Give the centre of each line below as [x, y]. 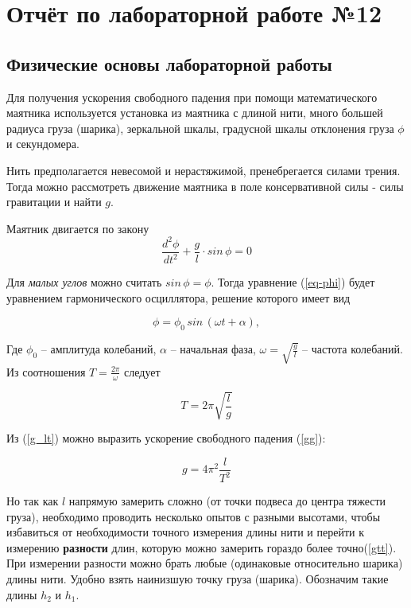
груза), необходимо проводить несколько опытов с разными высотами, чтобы [194, 516]
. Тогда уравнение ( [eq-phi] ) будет [293, 282]
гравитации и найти [54, 202]
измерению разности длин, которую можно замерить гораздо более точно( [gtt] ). [202, 547]
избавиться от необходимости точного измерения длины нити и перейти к [185, 532]
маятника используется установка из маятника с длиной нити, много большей [195, 113]
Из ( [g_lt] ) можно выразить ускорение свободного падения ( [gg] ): [166, 438]
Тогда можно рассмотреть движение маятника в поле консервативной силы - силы [205, 186]
